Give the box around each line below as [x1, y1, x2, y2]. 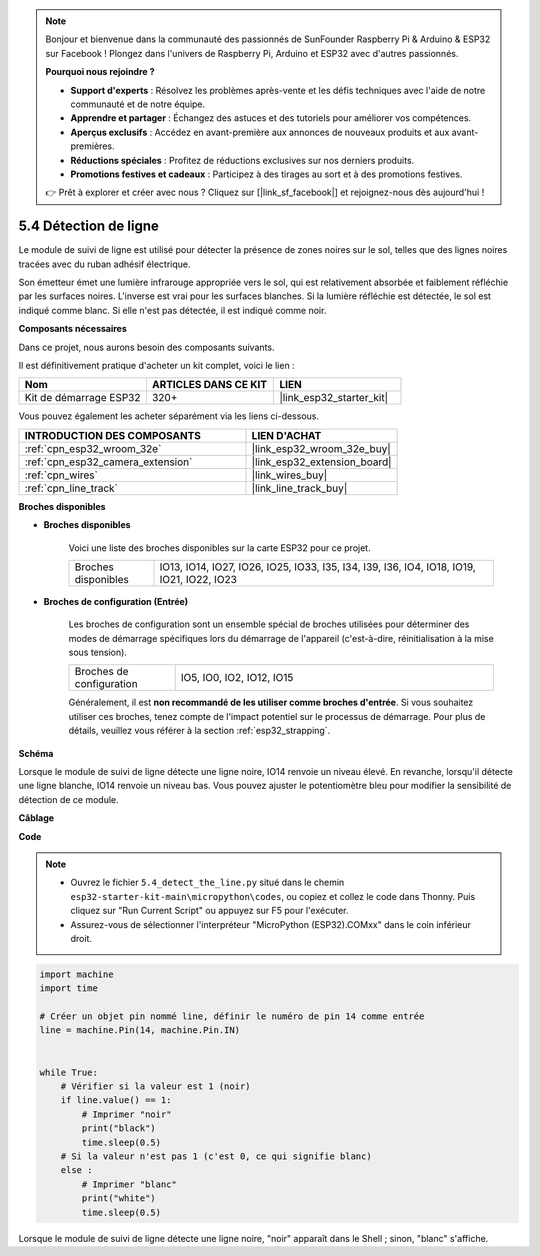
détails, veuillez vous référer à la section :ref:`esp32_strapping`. [68, 725, 331, 737]
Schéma [18, 747, 54, 759]
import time [39, 983, 99, 994]
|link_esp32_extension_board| [251, 455, 392, 469]
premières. [70, 140, 115, 152]
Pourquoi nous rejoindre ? [45, 66, 155, 78]
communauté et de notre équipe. [70, 98, 206, 110]
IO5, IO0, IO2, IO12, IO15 [180, 671, 294, 685]
